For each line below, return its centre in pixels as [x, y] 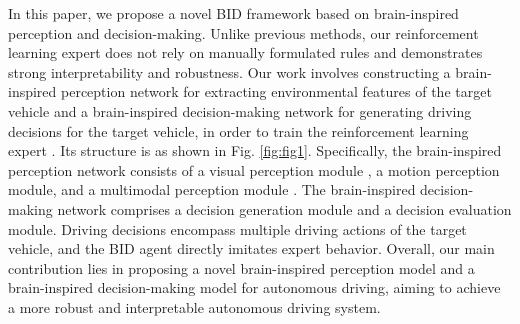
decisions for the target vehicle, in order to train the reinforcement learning [238, 130]
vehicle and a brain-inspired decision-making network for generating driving [240, 110]
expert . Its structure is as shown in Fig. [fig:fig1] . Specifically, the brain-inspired [255, 150]
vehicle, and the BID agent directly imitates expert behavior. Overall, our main [251, 248]
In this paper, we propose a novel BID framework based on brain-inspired [233, 13]
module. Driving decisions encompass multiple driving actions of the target [237, 228]
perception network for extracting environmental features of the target [276, 91]
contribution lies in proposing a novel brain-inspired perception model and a [241, 267]
